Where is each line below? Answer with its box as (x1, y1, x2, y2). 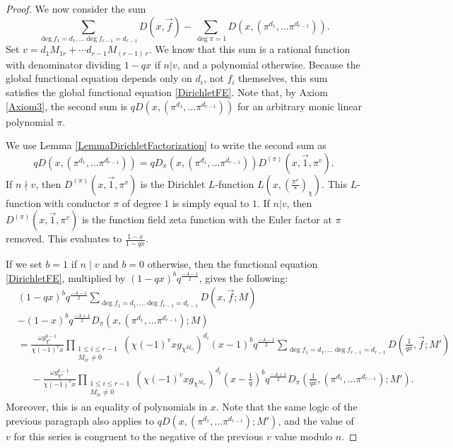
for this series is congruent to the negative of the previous (13, 428, 264, 443)
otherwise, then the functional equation (147, 257, 318, 271)
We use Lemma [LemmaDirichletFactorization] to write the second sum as (6, 138, 326, 153)
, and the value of (278, 413, 354, 428)
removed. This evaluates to (6, 231, 122, 246)
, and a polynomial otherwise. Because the (177, 57, 360, 71)
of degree (122, 195, 161, 210)
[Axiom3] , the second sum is (6, 98, 128, 113)
